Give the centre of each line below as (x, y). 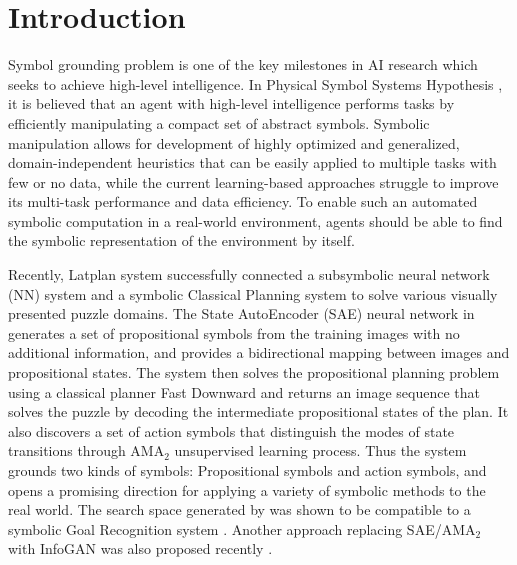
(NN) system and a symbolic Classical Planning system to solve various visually (253, 293)
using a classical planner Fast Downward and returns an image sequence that (244, 391)
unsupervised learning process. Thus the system (320, 450)
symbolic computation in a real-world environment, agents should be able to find (255, 220)
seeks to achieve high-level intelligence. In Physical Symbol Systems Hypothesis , (255, 83)
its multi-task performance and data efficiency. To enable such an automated (243, 201)
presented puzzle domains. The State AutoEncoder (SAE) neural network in (241, 313)
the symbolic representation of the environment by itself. (181, 240)
